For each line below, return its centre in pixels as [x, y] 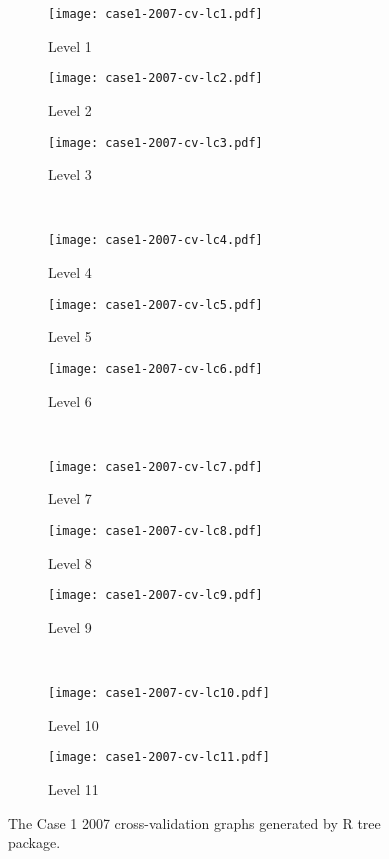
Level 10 [73, 724]
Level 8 [70, 562]
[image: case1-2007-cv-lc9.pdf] [155, 595]
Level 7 [70, 498]
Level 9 [70, 626]
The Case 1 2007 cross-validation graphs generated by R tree [194, 822]
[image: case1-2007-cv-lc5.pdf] [155, 304]
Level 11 [73, 788]
